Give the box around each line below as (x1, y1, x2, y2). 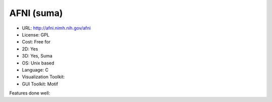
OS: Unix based (22, 60, 55, 66)
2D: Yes (22, 45, 38, 52)
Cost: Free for (22, 39, 51, 45)
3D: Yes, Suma (22, 53, 53, 59)
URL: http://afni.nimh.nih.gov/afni (22, 25, 91, 31)
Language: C (22, 66, 49, 72)
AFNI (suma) (9, 7, 63, 18)
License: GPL (22, 31, 50, 37)
